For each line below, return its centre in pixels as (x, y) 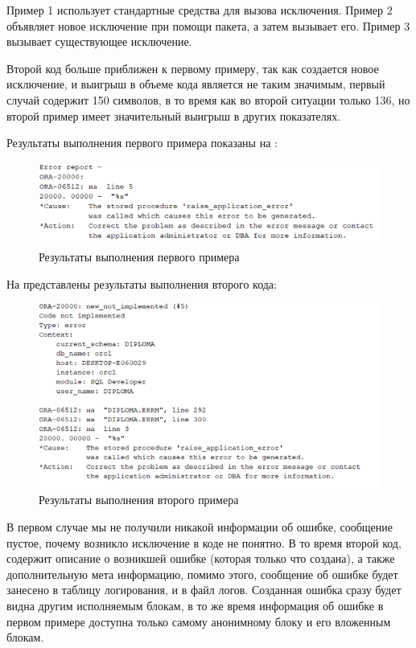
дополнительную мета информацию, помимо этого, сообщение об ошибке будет (202, 574)
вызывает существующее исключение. (99, 41)
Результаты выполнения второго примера (139, 500)
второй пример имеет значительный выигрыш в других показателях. (174, 115)
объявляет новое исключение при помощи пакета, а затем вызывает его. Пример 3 (208, 25)
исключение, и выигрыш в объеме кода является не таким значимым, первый (196, 84)
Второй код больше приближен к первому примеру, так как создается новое (193, 68)
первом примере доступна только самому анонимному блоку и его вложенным (199, 621)
